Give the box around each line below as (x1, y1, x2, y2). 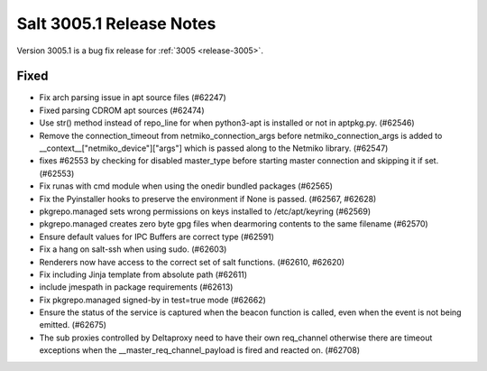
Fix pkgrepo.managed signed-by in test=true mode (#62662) (39, 294, 266, 305)
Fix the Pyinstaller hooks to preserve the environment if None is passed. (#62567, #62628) (39, 193, 377, 204)
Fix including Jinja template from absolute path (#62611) (39, 269, 248, 280)
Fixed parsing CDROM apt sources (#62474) (39, 105, 205, 116)
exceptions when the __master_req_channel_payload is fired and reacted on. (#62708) (39, 345, 361, 356)
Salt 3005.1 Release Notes (16, 14, 216, 33)
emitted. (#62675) (39, 320, 107, 330)
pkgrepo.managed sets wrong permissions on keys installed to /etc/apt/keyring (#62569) (39, 206, 372, 217)
